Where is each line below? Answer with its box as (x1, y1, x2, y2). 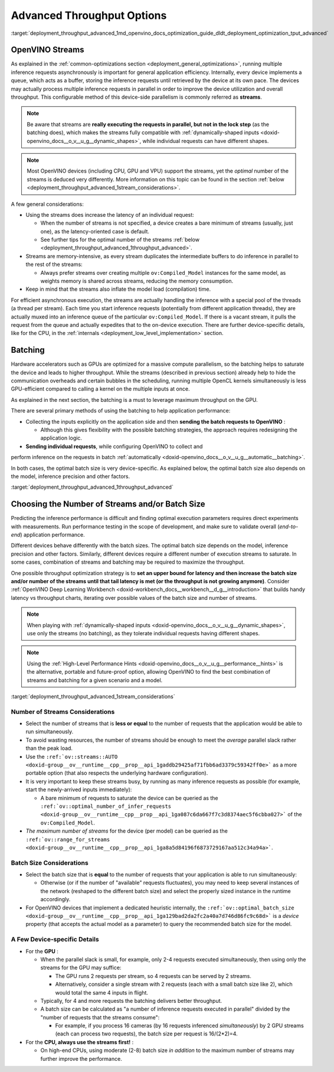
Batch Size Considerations (11, 859, 89, 867)
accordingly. (40, 896, 71, 903)
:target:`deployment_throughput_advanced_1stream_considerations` (11, 693, 175, 700)
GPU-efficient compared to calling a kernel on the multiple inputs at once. (11, 385, 190, 392)
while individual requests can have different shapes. (142, 137, 269, 144)
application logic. (40, 434, 83, 441)
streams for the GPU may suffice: (40, 964, 122, 972)
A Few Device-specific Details (11, 935, 100, 944)
